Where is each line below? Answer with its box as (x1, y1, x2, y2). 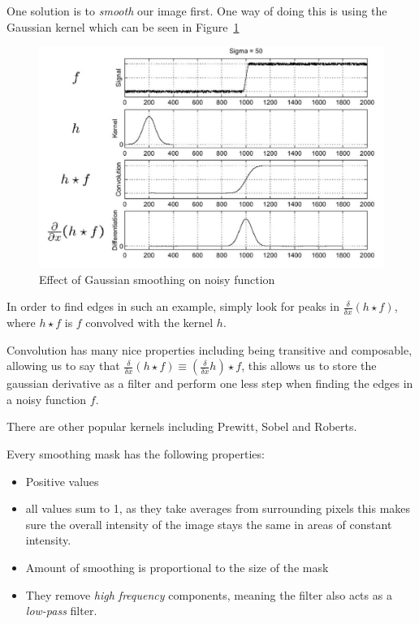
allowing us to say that (6, 357, 120, 374)
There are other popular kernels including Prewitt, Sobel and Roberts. (6, 418, 357, 435)
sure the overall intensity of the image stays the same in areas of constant (25, 515, 392, 532)
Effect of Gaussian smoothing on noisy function (39, 270, 275, 287)
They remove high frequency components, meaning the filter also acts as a (25, 586, 392, 603)
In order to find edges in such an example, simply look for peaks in (6, 298, 339, 315)
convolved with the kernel (85, 314, 214, 331)
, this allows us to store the (241, 357, 377, 374)
